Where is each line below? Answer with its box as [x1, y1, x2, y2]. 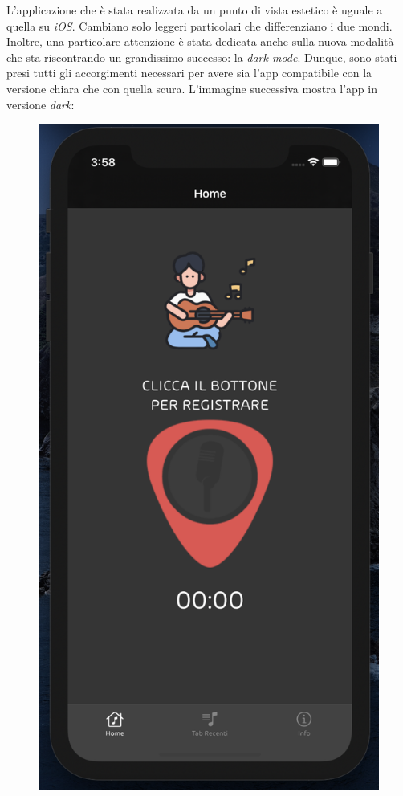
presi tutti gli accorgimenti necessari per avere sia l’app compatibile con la [6, 64, 372, 81]
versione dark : [6, 96, 75, 112]
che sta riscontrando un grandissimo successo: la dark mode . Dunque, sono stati [6, 48, 397, 65]
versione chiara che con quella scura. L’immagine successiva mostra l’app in [6, 80, 377, 96]
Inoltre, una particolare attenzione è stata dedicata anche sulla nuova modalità [6, 33, 394, 50]
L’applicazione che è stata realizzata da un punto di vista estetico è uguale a [6, 2, 383, 18]
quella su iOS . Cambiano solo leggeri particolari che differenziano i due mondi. [6, 17, 393, 34]
